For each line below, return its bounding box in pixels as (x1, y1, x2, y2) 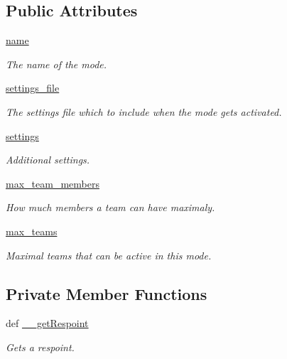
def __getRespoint (6, 316, 89, 331)
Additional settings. (6, 152, 90, 167)
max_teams (6, 223, 58, 238)
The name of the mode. (6, 56, 107, 71)
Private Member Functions (6, 282, 207, 304)
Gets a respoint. (6, 339, 75, 354)
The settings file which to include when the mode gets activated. (6, 104, 282, 119)
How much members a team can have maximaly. (6, 200, 215, 215)
